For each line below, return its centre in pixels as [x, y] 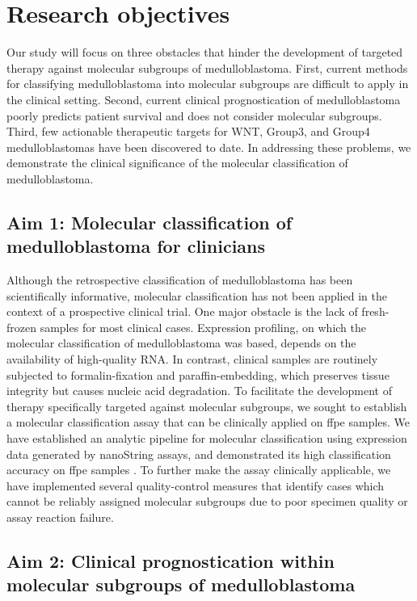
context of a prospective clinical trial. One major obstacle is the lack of [182, 311]
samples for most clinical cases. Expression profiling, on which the [203, 327]
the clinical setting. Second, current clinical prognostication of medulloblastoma [204, 99]
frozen [21, 327]
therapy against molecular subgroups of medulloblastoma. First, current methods [207, 67]
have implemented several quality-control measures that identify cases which [196, 485]
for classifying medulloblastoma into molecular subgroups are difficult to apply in [208, 84]
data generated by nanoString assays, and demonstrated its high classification [199, 454]
